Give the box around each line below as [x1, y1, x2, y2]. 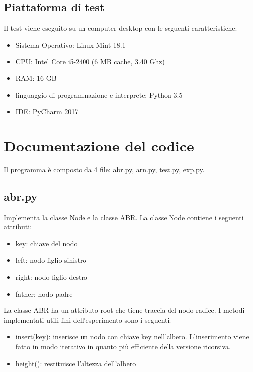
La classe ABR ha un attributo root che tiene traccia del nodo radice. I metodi [4, 305, 245, 315]
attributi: [4, 222, 32, 232]
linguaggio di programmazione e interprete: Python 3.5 [15, 89, 183, 100]
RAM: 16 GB [15, 73, 57, 83]
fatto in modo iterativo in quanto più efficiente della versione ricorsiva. [15, 341, 231, 352]
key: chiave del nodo [15, 238, 78, 248]
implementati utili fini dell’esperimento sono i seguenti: [4, 314, 171, 325]
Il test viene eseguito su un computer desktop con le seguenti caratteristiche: [4, 23, 237, 33]
